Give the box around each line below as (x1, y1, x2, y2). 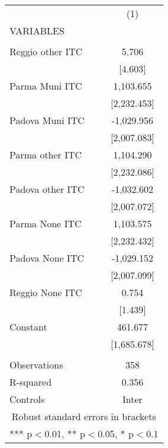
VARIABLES (9, 24, 64, 37)
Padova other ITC (9, 182, 85, 196)
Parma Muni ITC (9, 79, 82, 93)
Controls (9, 392, 45, 406)
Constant (9, 320, 47, 333)
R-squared (9, 375, 52, 389)
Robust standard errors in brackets (11, 409, 156, 423)
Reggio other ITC (9, 45, 83, 58)
